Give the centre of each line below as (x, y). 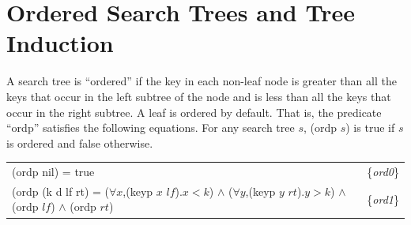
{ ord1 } (383, 199)
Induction (60, 43)
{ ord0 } (383, 172)
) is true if (370, 127)
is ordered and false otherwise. (80, 142)
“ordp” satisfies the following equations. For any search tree (151, 127)
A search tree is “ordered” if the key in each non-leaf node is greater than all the (202, 81)
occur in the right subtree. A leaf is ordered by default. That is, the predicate (194, 112)
